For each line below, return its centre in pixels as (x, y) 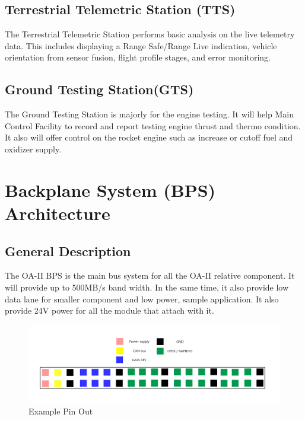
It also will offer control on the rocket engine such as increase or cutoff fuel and (149, 137)
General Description (68, 251)
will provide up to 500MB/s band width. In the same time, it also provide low (147, 287)
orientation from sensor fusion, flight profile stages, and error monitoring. (138, 57)
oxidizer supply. (33, 149)
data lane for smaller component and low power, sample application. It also (142, 299)
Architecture (58, 213)
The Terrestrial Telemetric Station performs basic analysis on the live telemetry (150, 34)
